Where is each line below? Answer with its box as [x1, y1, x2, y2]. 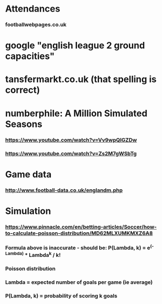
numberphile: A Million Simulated [5, 107, 147, 119]
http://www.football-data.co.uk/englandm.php [5, 187, 123, 194]
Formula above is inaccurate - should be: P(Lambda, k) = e [5, 244, 150, 251]
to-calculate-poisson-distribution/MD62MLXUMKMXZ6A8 [5, 230, 153, 237]
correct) [5, 84, 40, 96]
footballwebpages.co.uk [5, 21, 67, 28]
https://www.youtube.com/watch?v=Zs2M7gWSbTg [5, 150, 137, 157]
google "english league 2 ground [5, 40, 145, 51]
